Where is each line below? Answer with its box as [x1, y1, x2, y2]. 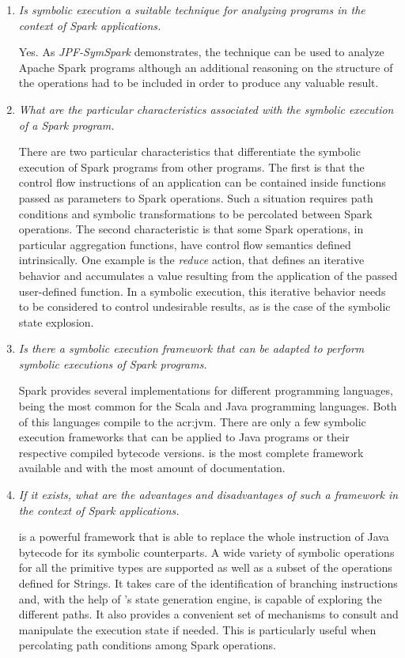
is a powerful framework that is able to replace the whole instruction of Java [18, 528, 389, 545]
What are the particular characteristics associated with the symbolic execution [18, 100, 394, 117]
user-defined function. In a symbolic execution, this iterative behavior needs [18, 282, 386, 299]
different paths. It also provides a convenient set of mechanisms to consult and [18, 606, 399, 622]
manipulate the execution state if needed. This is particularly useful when [18, 621, 377, 637]
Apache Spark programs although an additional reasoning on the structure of [18, 59, 393, 75]
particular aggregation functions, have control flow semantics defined [18, 236, 351, 252]
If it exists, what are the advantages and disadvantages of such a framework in [18, 486, 399, 503]
